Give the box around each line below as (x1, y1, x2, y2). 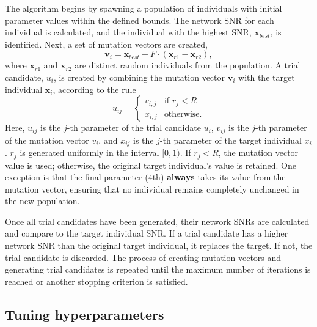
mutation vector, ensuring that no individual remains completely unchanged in (5, 182, 299, 195)
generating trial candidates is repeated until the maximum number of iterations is (5, 263, 311, 276)
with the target (238, 70, 295, 83)
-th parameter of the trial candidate (67, 121, 201, 134)
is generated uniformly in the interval (20, 146, 159, 159)
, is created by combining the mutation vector (53, 70, 225, 83)
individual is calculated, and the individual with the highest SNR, (5, 26, 252, 39)
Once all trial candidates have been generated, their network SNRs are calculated (5, 215, 310, 227)
